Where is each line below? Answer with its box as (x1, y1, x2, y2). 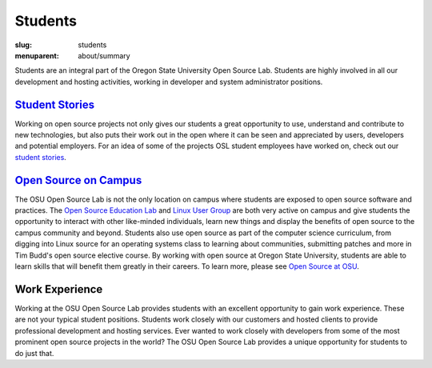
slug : (14, 40, 32, 50)
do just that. (14, 348, 54, 358)
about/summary (78, 50, 131, 60)
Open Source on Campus (14, 173, 142, 187)
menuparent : (14, 50, 59, 60)
